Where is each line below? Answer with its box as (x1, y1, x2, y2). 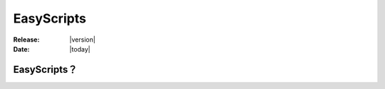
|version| (69, 35, 96, 44)
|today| (69, 44, 91, 53)
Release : (13, 35, 40, 44)
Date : (13, 44, 30, 53)
